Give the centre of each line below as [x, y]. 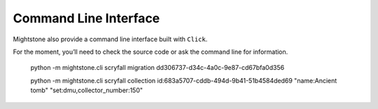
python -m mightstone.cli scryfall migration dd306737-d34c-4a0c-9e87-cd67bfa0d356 [157, 68]
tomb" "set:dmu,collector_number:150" [87, 90]
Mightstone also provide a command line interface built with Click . [110, 39]
